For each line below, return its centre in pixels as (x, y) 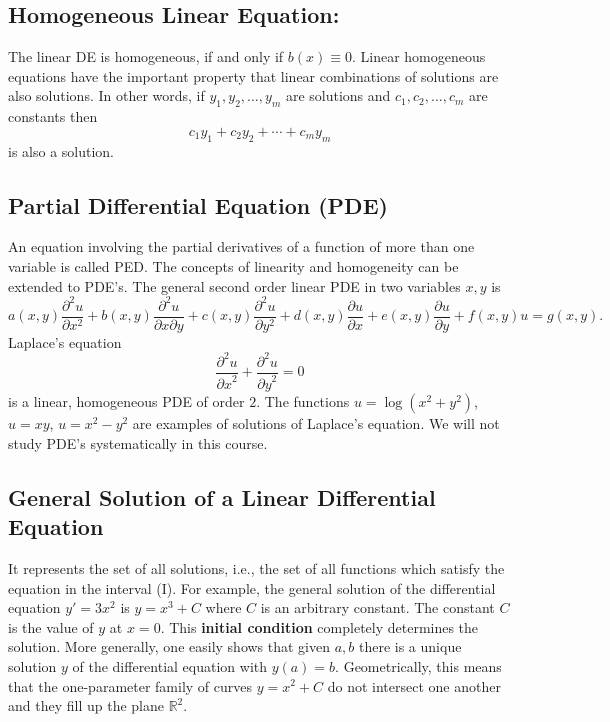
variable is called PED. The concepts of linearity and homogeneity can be (233, 265)
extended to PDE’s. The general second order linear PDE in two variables (234, 285)
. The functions (303, 401)
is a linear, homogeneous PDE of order (126, 401)
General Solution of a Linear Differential (222, 496)
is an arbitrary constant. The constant (377, 607)
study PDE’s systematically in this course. (138, 442)
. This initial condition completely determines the (319, 626)
